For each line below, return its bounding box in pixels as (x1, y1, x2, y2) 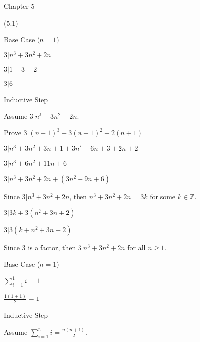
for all (127, 242, 146, 253)
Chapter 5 (4, 1, 35, 11)
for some (150, 191, 176, 201)
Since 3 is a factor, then (4, 242, 76, 253)
